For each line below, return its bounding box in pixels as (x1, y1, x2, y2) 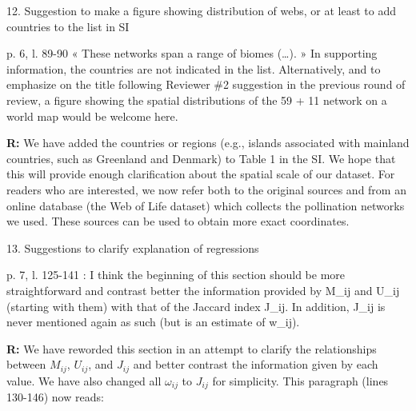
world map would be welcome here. (6, 107, 178, 124)
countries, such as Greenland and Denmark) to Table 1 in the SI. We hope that (6, 150, 396, 166)
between (6, 356, 46, 373)
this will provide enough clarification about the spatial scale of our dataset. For (6, 166, 395, 182)
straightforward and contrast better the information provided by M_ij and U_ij (6, 281, 400, 298)
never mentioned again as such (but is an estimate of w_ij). (6, 313, 300, 330)
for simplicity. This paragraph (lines (212, 372, 389, 389)
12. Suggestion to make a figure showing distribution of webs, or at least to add (6, 2, 397, 18)
